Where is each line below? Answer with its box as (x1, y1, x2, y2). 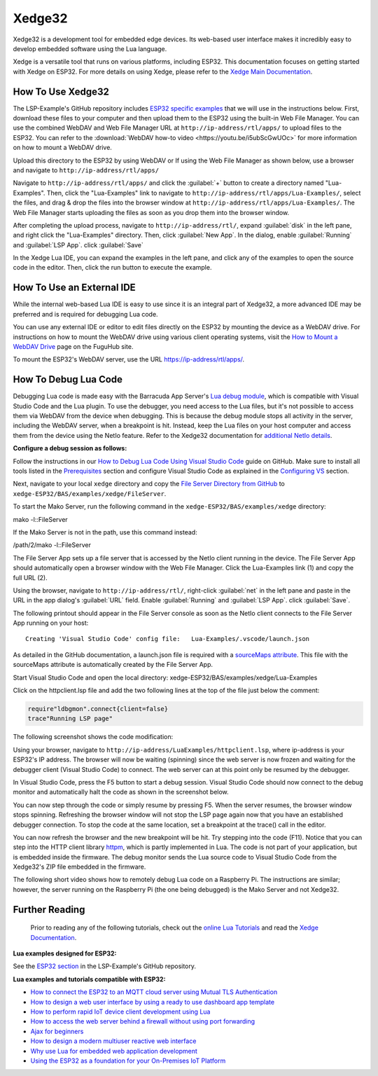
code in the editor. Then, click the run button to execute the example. (13, 263, 212, 272)
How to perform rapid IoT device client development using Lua (30, 1007, 211, 1016)
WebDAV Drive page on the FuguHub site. (13, 342, 134, 350)
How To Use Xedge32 (13, 85, 110, 97)
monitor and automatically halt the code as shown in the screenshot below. (13, 788, 229, 796)
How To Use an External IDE (13, 282, 136, 294)
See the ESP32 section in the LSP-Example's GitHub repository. (13, 962, 196, 970)
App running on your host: (13, 619, 89, 627)
